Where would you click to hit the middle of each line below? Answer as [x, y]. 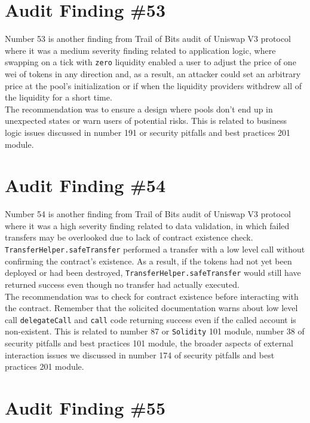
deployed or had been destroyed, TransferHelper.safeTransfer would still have [153, 273]
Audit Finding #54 [85, 185]
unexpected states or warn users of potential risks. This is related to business [146, 121]
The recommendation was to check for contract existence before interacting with [152, 296]
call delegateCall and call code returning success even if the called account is [151, 319]
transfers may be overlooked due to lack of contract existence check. [129, 237]
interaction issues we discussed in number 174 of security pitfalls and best [140, 354]
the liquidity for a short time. [59, 97]
